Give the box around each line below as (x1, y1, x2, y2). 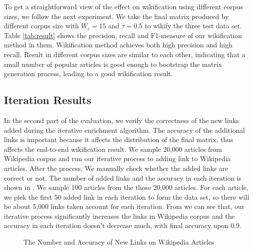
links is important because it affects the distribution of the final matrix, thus (4, 134, 233, 145)
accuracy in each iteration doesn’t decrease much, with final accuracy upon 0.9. (4, 220, 242, 230)
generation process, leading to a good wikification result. (4, 68, 173, 79)
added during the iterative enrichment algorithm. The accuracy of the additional (4, 125, 245, 135)
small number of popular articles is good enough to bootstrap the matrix (4, 59, 222, 69)
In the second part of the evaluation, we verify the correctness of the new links (4, 115, 239, 125)
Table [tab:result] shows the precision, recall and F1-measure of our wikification (4, 30, 242, 40)
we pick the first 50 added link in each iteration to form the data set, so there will (4, 191, 250, 202)
